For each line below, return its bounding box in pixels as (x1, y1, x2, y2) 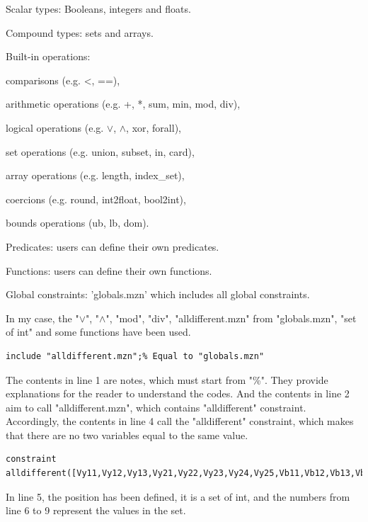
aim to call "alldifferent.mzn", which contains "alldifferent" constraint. (6, 399, 306, 414)
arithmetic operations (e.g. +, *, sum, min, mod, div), (6, 96, 241, 111)
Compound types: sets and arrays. (6, 25, 154, 40)
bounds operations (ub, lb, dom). (6, 215, 149, 230)
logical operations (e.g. (6, 120, 104, 135)
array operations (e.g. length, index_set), (6, 168, 185, 183)
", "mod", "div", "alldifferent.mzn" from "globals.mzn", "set (105, 310, 357, 325)
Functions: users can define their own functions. (6, 263, 212, 278)
